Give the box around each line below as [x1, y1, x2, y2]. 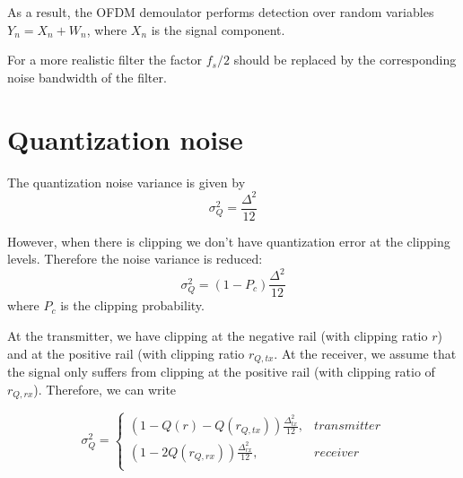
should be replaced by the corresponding [233, 50, 457, 69]
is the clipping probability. [60, 296, 205, 315]
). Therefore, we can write [33, 379, 177, 398]
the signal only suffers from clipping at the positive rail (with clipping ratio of [7, 362, 435, 381]
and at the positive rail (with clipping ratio [7, 343, 245, 362]
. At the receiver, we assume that [274, 343, 457, 362]
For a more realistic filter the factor [7, 50, 203, 69]
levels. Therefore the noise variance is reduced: [7, 249, 263, 268]
